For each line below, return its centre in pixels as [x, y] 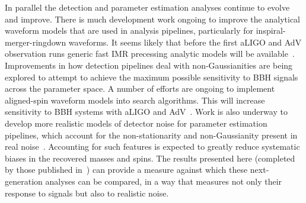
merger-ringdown [36, 42]
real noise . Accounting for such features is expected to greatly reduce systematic [152, 146]
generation [24, 181]
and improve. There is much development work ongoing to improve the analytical [152, 19]
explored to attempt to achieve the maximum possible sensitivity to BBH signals [152, 77]
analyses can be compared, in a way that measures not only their [164, 181]
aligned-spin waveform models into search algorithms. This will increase [135, 100]
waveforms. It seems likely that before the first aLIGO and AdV [185, 42]
